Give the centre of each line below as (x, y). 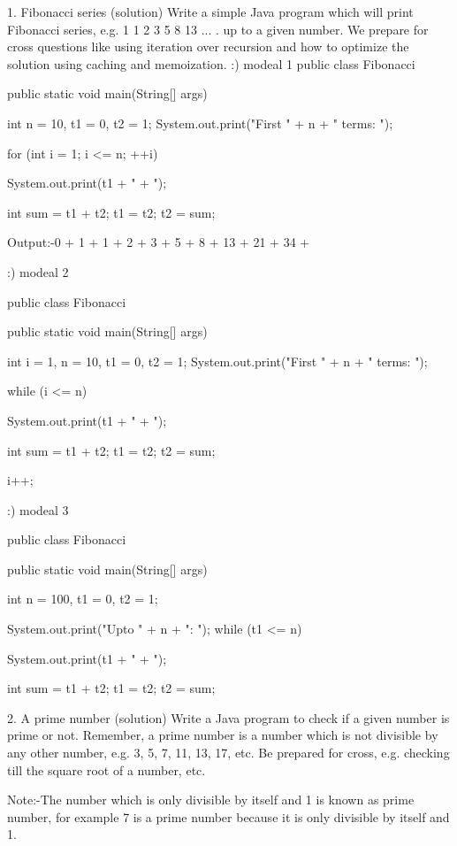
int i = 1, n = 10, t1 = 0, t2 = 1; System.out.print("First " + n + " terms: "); (217, 361)
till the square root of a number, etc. (107, 769)
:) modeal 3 (38, 509)
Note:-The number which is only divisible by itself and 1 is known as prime (211, 800)
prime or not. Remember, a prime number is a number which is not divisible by (223, 735)
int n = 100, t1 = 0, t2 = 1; (83, 599)
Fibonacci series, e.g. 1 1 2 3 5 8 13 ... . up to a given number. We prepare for (218, 29)
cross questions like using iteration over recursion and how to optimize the (208, 46)
